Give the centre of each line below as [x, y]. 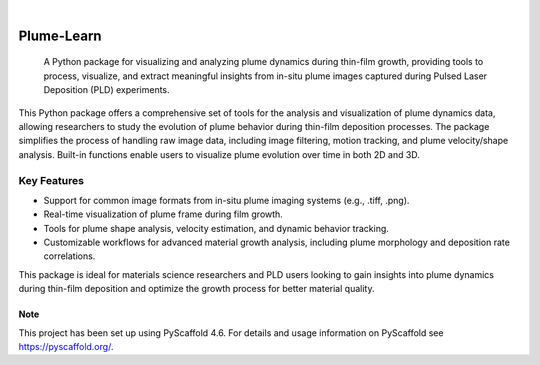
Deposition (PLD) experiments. [106, 90]
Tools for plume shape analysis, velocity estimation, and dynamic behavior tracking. [216, 228]
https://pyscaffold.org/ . [66, 347]
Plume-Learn [60, 35]
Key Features [51, 180]
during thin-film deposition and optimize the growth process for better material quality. [196, 289]
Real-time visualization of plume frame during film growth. [163, 214]
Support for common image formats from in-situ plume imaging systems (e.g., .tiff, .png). [226, 200]
